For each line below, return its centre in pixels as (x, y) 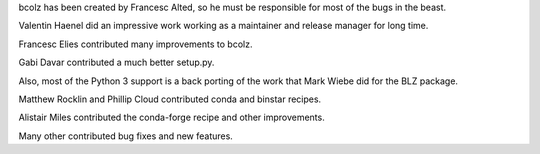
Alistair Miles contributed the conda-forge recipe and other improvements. (171, 117)
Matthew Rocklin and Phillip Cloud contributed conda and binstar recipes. (170, 99)
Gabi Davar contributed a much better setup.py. (116, 62)
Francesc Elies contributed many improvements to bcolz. (135, 44)
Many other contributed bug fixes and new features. (126, 136)
